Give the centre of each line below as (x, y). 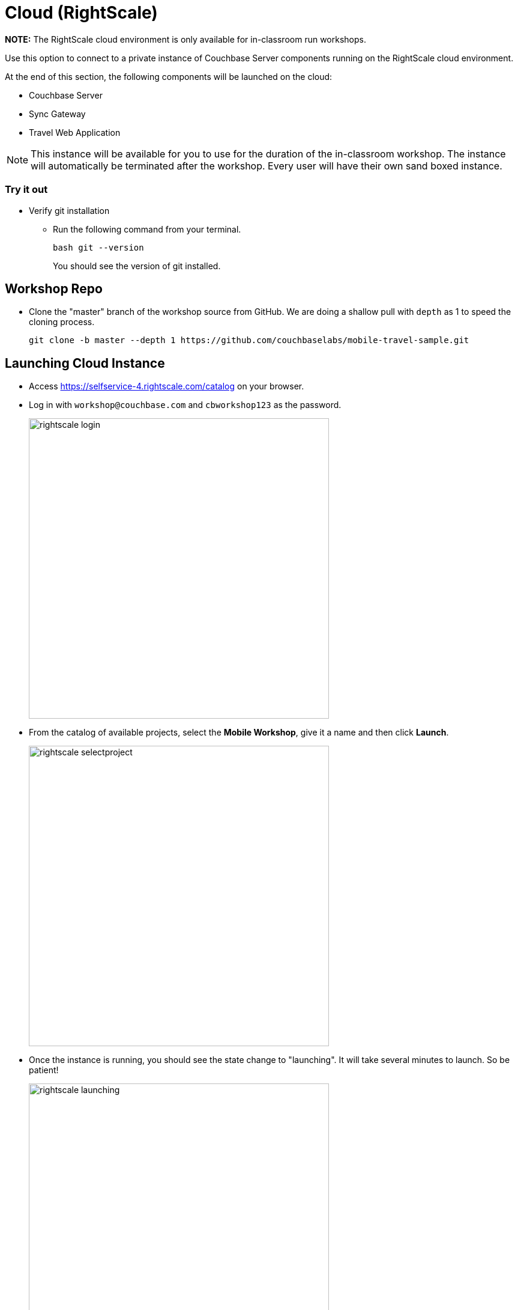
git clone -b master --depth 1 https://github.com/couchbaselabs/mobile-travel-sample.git (249, 340)
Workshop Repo (54, 288)
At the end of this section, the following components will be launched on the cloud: (169, 76)
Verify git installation (69, 210)
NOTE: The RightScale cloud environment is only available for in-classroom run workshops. (185, 39)
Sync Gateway (57, 114)
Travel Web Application (75, 132)
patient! (44, 1070)
